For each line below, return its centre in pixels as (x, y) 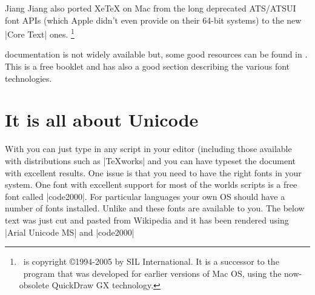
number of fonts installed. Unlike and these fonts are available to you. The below (155, 208)
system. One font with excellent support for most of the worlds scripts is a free (151, 184)
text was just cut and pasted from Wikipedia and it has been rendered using (147, 220)
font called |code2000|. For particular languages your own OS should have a (145, 196)
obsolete (34, 285)
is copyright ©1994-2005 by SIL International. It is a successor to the (151, 261)
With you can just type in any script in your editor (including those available (148, 149)
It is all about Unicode (102, 120)
